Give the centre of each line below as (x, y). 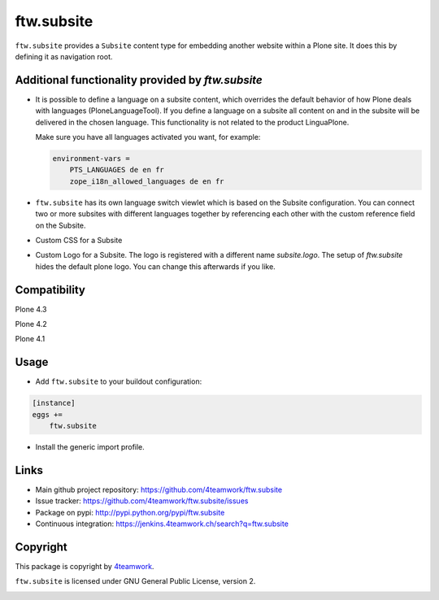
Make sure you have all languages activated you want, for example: (148, 137)
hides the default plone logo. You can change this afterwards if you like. (155, 266)
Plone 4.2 (31, 324)
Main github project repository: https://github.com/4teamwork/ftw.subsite (159, 489)
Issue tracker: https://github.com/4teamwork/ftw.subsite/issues (142, 501)
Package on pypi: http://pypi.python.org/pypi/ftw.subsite (130, 512)
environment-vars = (91, 159)
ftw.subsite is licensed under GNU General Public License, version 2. (135, 581)
